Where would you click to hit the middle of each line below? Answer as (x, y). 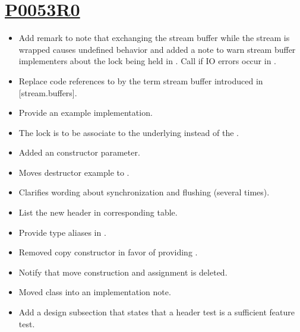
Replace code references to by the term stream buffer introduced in (141, 80)
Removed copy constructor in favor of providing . (108, 252)
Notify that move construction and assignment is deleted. (123, 272)
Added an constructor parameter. (79, 152)
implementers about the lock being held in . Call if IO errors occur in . (147, 61)
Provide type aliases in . (62, 232)
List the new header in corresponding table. (98, 212)
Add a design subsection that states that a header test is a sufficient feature (157, 312)
